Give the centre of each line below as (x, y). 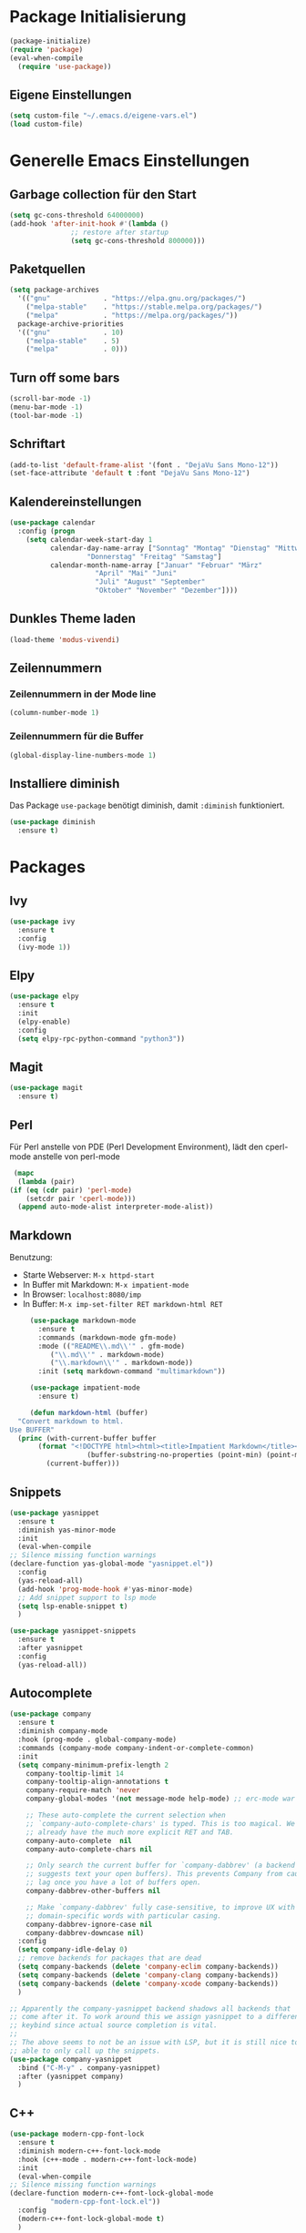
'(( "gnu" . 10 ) (71, 332)
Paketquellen (48, 269)
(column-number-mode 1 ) (55, 713)
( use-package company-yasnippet (71, 2059)
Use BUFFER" (32, 1430)
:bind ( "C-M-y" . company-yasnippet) (89, 2068)
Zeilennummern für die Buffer (76, 737)
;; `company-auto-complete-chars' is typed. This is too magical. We (161, 1823)
